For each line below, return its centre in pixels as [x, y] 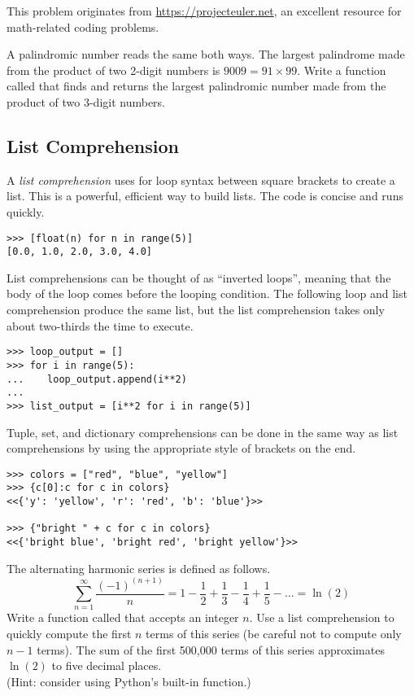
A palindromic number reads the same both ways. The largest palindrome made [206, 54]
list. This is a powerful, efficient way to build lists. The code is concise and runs [205, 196]
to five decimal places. [107, 665]
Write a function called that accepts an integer [123, 617]
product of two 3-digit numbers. [86, 101]
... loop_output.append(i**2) [97, 379]
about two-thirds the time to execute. [100, 325]
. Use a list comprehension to [322, 617]
